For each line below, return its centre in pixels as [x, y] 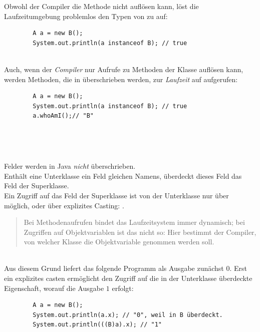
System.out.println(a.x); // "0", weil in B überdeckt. [128, 315]
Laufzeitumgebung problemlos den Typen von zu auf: [86, 16]
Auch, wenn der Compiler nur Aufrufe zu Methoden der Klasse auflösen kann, [124, 69]
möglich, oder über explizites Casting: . [64, 205]
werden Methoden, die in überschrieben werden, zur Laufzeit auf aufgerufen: [121, 79]
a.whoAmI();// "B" [63, 116]
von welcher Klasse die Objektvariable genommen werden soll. [119, 242]
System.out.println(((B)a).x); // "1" [97, 325]
